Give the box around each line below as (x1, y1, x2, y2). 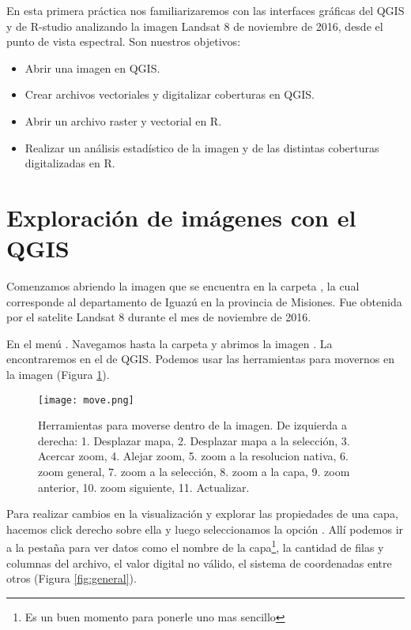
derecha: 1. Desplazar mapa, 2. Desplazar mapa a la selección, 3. (38, 432, 350, 448)
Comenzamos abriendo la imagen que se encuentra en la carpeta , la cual (6, 278, 360, 294)
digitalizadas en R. (25, 155, 115, 171)
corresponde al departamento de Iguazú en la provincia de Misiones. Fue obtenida (6, 293, 402, 309)
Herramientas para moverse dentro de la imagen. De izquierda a (38, 417, 347, 433)
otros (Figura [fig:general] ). (6, 570, 137, 587)
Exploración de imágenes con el (6, 201, 356, 233)
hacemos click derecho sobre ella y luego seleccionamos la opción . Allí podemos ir (6, 520, 404, 537)
